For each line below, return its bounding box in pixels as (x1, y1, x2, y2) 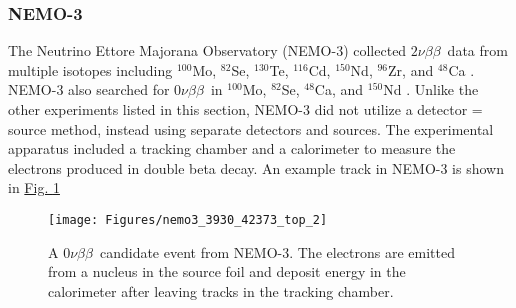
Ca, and (314, 79, 364, 100)
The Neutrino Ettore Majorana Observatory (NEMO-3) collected (8, 40, 407, 61)
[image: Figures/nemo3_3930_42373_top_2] (48, 212, 328, 227)
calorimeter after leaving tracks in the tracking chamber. (48, 280, 394, 301)
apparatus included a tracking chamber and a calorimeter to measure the (8, 138, 456, 159)
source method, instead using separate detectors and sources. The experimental (8, 118, 494, 139)
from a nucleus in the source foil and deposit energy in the (48, 261, 406, 282)
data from (447, 40, 508, 61)
